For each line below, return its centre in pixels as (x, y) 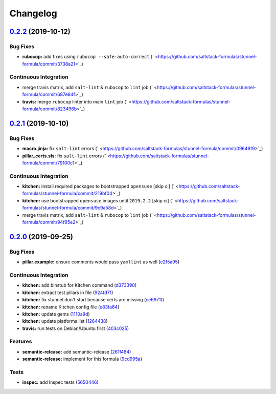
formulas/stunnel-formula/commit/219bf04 (67, 193)
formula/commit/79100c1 (48, 163)
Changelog (33, 13)
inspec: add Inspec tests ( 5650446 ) (61, 382)
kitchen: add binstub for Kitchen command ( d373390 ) (79, 285)
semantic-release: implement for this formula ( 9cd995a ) (82, 359)
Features (21, 342)
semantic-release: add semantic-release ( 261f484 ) (77, 351)
